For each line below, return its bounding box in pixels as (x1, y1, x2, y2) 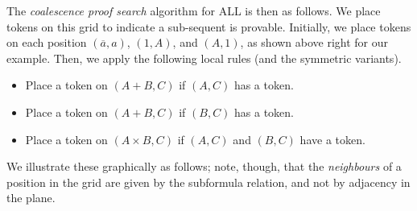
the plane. (6, 189, 56, 206)
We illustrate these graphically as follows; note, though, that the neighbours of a (6, 158, 402, 175)
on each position (6, 34, 87, 51)
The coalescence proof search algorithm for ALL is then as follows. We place (6, 2, 381, 19)
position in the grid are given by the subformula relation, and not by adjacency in (6, 173, 411, 190)
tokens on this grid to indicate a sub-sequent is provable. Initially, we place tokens (6, 18, 411, 35)
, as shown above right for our (240, 34, 389, 51)
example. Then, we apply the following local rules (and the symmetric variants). (6, 49, 402, 66)
